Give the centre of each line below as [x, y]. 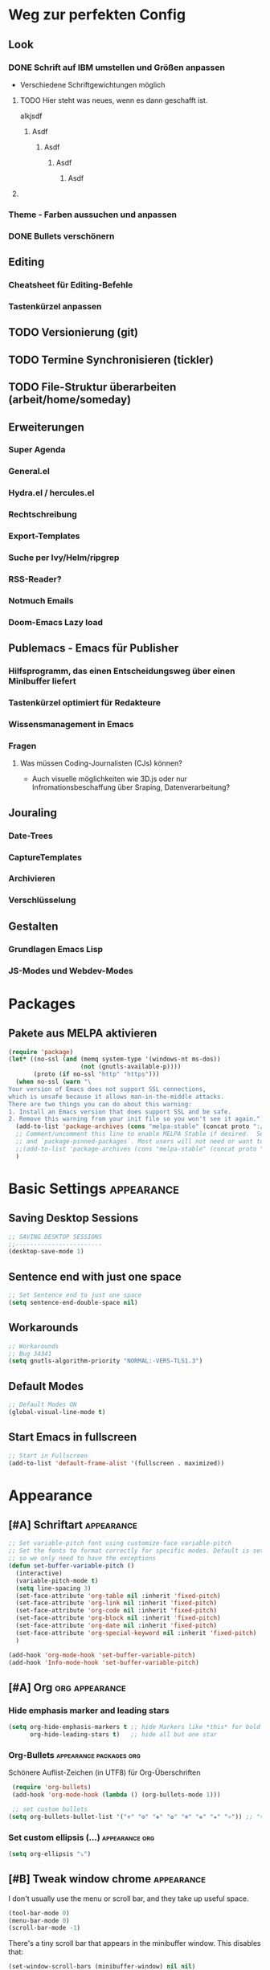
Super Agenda [37, 450]
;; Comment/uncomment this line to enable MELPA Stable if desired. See [141, 1134]
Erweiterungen [46, 427]
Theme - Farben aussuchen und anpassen [93, 215]
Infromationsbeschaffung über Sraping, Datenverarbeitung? [131, 787]
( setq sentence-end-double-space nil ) [73, 1303]
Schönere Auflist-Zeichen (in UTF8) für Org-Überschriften [104, 1772]
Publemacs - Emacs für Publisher [94, 648]
